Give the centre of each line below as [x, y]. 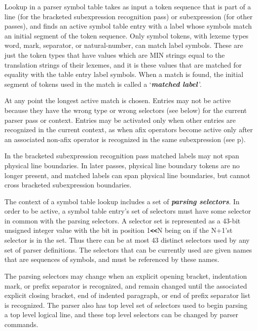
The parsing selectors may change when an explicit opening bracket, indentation [126, 276]
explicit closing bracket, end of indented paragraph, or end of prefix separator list [128, 295]
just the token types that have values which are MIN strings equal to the [115, 55]
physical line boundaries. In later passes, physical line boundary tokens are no [122, 165]
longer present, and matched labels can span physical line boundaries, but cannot [128, 175]
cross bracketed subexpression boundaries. [68, 185]
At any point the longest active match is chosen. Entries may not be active [118, 100]
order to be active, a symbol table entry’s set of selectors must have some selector [128, 211]
